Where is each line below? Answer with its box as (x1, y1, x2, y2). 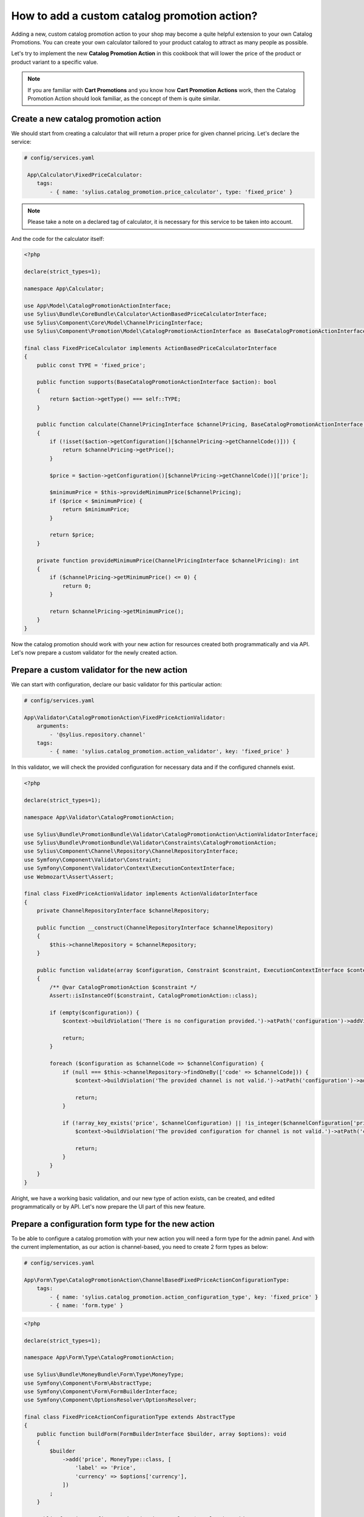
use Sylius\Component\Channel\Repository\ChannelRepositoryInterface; (24, 848, 239, 855)
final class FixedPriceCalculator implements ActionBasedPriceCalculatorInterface (24, 345, 277, 351)
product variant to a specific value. (11, 58, 98, 66)
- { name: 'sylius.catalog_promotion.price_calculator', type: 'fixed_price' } (49, 188, 293, 195)
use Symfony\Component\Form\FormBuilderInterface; (24, 1388, 178, 1395)
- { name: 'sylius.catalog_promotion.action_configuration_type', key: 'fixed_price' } (49, 1293, 318, 1300)
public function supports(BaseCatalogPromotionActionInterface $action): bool (36, 379, 277, 385)
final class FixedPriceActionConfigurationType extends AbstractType (24, 1414, 235, 1421)
